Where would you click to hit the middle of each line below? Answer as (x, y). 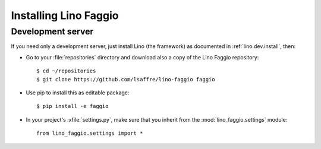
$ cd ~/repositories (66, 71)
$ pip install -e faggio (73, 106)
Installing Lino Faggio (65, 15)
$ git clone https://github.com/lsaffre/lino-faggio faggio (126, 79)
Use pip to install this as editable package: (78, 93)
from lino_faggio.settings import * (90, 133)
